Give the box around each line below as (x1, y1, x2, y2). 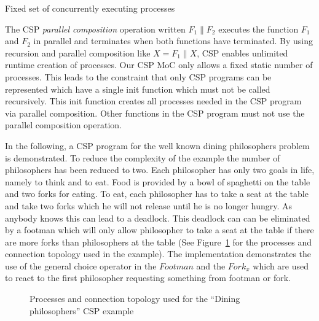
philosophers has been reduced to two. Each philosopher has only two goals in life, (5, 163, 315, 176)
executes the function (218, 22, 299, 35)
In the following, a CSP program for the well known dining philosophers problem (5, 139, 310, 152)
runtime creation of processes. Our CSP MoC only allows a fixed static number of (5, 58, 313, 71)
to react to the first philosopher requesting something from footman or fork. (5, 271, 291, 284)
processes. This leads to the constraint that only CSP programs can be (5, 70, 272, 83)
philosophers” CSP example (30, 304, 134, 317)
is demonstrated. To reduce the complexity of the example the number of (5, 151, 280, 164)
